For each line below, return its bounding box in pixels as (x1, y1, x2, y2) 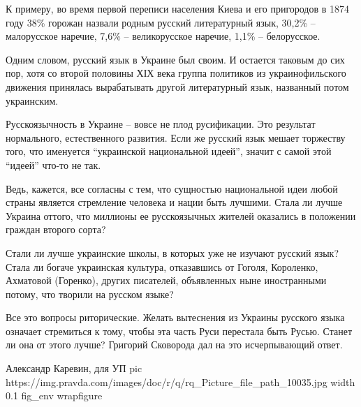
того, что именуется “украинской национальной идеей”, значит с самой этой (6, 144, 332, 158)
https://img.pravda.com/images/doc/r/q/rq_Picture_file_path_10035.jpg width (6, 374, 355, 389)
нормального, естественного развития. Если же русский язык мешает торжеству (6, 130, 346, 145)
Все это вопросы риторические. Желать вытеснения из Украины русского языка (6, 310, 345, 325)
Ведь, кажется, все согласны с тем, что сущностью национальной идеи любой (6, 181, 338, 195)
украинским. (6, 93, 59, 108)
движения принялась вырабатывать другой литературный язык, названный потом (6, 79, 349, 94)
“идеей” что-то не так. (6, 157, 101, 172)
